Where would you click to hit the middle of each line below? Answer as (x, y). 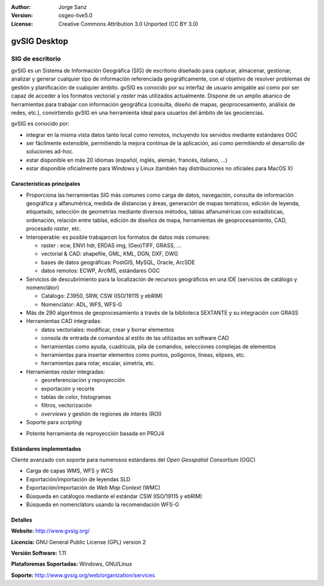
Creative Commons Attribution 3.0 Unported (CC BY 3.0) (128, 23)
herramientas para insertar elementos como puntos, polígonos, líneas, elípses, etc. (143, 355)
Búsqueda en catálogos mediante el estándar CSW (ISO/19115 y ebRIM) (114, 496)
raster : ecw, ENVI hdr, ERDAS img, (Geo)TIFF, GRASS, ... (111, 245)
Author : (21, 7)
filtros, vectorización (67, 406)
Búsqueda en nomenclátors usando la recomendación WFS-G (103, 504)
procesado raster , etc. (53, 229)
